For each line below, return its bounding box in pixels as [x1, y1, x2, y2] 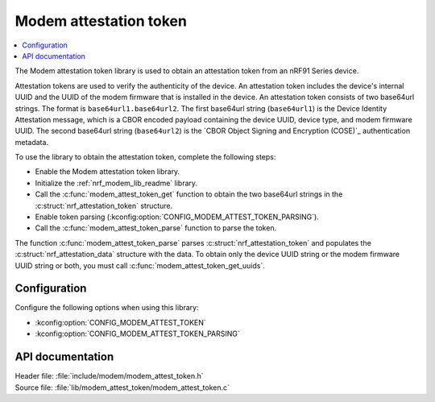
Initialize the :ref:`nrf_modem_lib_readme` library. [35, 178, 197, 188]
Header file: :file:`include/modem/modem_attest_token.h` [14, 371, 205, 381]
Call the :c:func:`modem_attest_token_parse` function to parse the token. [35, 223, 277, 233]
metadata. [14, 137, 48, 147]
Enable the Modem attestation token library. [35, 167, 180, 176]
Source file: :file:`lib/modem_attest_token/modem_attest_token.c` [14, 383, 230, 392]
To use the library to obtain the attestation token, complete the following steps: [14, 152, 276, 162]
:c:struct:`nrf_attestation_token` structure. [35, 201, 173, 210]
